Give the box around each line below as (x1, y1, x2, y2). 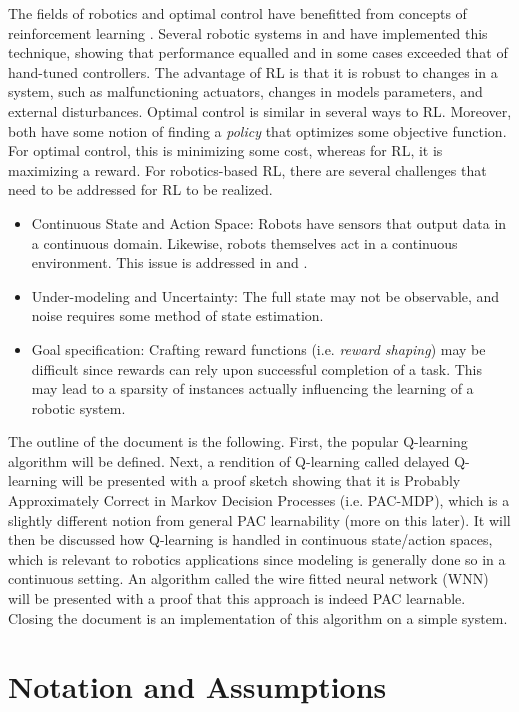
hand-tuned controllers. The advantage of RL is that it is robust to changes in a (8, 61, 498, 82)
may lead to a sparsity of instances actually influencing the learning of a (31, 378, 474, 399)
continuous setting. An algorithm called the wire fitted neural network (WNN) (8, 568, 489, 589)
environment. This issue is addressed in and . (31, 252, 308, 273)
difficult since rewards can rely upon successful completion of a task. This (31, 358, 482, 379)
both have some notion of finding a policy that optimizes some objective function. (8, 120, 507, 141)
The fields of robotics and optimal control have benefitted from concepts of (8, 3, 467, 23)
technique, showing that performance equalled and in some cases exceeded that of (8, 42, 508, 63)
